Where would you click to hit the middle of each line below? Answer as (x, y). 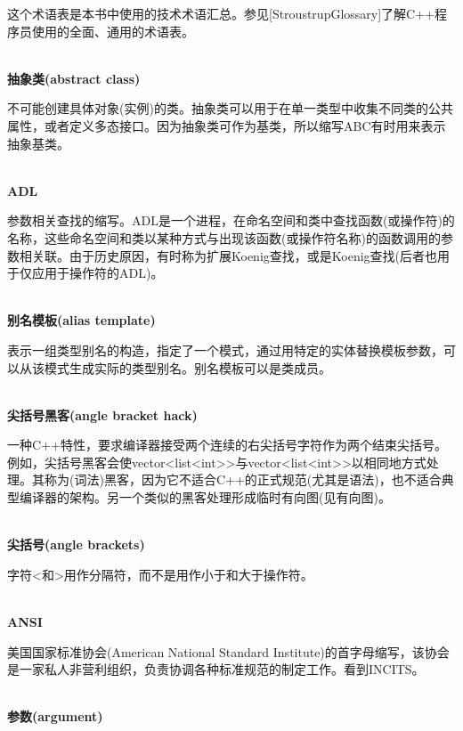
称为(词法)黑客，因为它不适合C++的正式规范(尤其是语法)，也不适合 (243, 479)
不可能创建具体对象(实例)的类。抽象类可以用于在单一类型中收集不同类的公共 (230, 108)
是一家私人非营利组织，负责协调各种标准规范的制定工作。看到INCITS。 (216, 669)
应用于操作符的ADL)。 (97, 273)
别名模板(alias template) (81, 320)
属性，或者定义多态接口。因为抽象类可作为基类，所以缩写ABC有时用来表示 (227, 125)
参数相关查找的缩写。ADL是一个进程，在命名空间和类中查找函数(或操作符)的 (231, 220)
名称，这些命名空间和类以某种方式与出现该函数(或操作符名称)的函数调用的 (224, 237)
